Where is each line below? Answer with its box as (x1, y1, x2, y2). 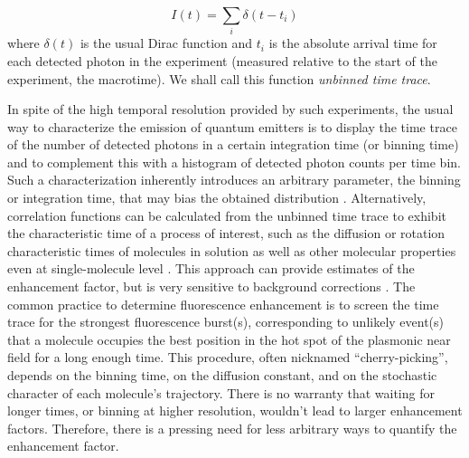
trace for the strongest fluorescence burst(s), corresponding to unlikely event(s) (7, 312, 445, 331)
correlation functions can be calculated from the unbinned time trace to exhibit (7, 205, 446, 224)
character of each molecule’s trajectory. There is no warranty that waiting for (7, 383, 435, 402)
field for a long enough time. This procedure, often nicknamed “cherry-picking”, (7, 348, 448, 367)
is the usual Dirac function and (80, 33, 253, 52)
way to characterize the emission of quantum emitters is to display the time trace (7, 117, 457, 136)
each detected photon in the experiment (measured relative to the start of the (7, 51, 437, 70)
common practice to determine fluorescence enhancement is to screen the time (7, 294, 439, 313)
